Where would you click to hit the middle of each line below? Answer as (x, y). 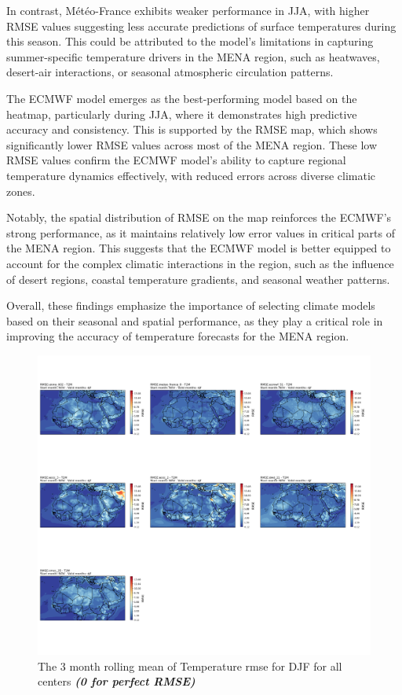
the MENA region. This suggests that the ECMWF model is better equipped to (199, 248)
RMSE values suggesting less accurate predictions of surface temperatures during (201, 26)
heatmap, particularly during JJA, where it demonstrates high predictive (182, 114)
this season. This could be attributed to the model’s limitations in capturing (190, 41)
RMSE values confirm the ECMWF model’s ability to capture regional (176, 160)
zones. (21, 191)
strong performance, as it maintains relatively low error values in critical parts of (201, 232)
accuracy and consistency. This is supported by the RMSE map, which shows (192, 129)
